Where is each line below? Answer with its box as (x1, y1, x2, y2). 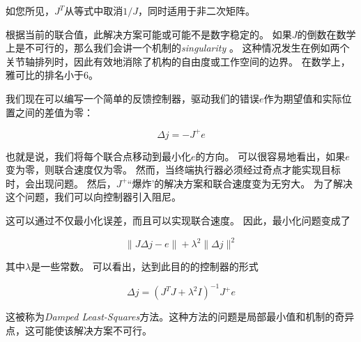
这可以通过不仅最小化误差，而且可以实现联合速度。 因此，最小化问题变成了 (6, 213, 351, 228)
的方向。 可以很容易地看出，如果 (195, 148, 346, 163)
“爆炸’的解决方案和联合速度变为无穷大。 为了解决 (127, 176, 353, 190)
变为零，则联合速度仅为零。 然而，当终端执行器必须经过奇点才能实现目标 (6, 162, 341, 177)
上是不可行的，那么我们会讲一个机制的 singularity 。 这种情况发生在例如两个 (6, 40, 350, 55)
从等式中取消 (64, 3, 123, 17)
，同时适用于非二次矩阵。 (138, 3, 256, 17)
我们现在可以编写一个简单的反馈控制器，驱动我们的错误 (6, 91, 259, 105)
